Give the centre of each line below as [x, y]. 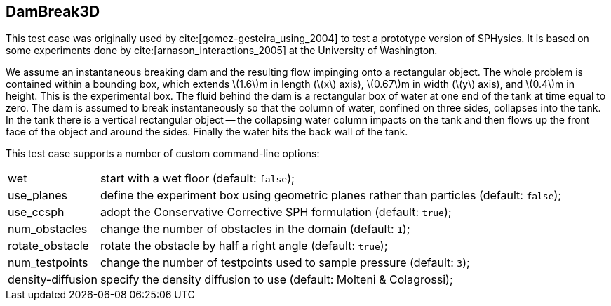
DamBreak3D [53, 12]
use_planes [38, 195]
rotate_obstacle [48, 246]
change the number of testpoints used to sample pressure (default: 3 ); [285, 263]
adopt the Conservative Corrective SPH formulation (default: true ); [276, 212]
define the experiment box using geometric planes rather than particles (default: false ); [331, 195]
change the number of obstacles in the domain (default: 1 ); [255, 229]
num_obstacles [48, 229]
